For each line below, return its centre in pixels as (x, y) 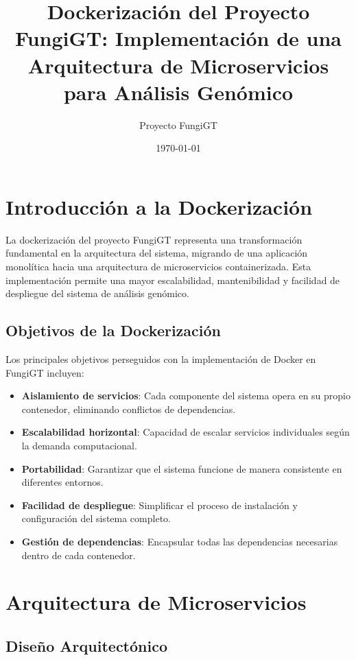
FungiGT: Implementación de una (178, 38)
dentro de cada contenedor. (79, 555)
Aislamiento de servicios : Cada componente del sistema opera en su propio (186, 396)
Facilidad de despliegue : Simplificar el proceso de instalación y (159, 505)
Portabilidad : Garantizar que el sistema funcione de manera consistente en (182, 468)
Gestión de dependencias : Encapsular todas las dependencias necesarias (180, 541)
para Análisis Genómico (178, 92)
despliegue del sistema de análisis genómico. (97, 293)
